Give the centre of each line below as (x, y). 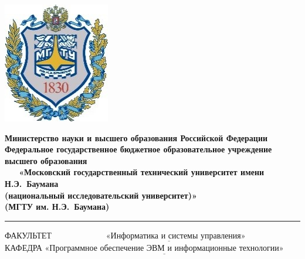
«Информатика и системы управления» (176, 236)
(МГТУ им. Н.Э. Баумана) (57, 207)
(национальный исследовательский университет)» (101, 195)
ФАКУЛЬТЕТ (28, 235)
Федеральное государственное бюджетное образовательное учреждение (138, 149)
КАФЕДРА (23, 247)
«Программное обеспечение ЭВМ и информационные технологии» (164, 248)
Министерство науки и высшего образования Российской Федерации (136, 137)
